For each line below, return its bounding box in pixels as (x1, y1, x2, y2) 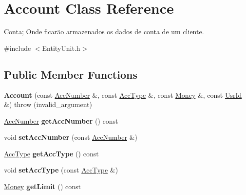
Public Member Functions (4, 66, 137, 82)
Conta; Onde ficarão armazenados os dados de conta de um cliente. (4, 26, 204, 37)
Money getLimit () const (4, 181, 81, 192)
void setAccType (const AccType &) (4, 165, 118, 175)
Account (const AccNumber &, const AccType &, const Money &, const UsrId (4, 89, 242, 100)
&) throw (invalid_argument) (4, 99, 92, 109)
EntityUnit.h (42, 43, 80, 53)
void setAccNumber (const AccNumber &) (4, 132, 137, 142)
